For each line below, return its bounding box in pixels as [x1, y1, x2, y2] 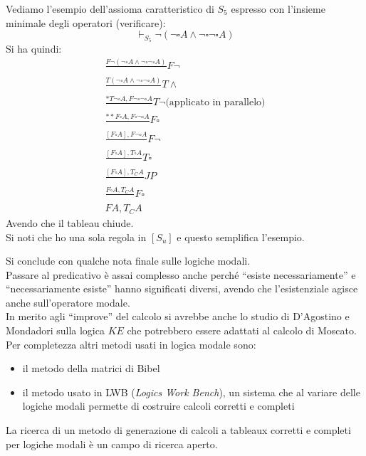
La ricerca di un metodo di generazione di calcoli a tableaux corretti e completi [6, 423, 351, 438]
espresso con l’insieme [231, 1, 325, 16]
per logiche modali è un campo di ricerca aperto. [6, 436, 218, 451]
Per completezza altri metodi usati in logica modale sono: [6, 336, 256, 351]
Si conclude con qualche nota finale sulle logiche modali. [6, 253, 251, 268]
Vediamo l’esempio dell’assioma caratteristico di [6, 1, 214, 16]
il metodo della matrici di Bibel [22, 361, 160, 376]
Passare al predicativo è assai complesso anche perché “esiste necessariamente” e [6, 267, 356, 282]
